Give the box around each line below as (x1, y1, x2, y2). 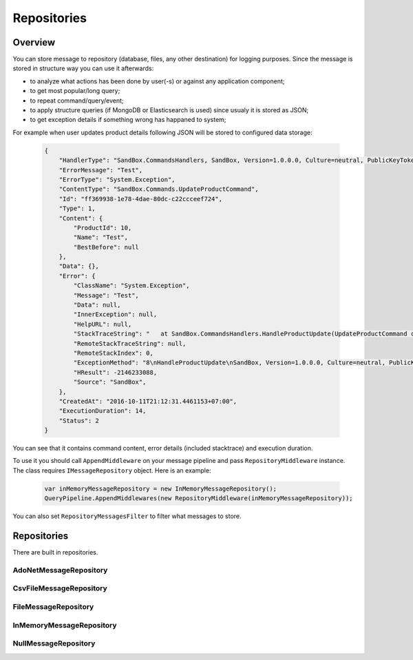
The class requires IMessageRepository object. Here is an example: (12, 466, 211, 475)
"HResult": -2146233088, (73, 369, 158, 376)
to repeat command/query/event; (30, 96, 124, 105)
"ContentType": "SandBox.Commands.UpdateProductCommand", (59, 185, 259, 193)
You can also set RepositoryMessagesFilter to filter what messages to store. (12, 512, 242, 520)
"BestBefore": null (73, 243, 139, 251)
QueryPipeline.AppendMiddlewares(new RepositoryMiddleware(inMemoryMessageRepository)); (44, 495, 354, 502)
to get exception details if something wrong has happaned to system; (30, 116, 226, 124)
